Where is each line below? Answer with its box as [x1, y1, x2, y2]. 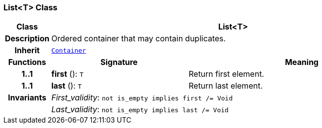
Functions [8, 57, 46, 67]
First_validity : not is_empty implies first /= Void [51, 93, 233, 103]
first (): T [51, 69, 84, 79]
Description [5, 33, 50, 44]
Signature [100, 57, 138, 67]
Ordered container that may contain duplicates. [51, 33, 226, 44]
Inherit [14, 45, 40, 56]
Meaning [285, 57, 319, 67]
